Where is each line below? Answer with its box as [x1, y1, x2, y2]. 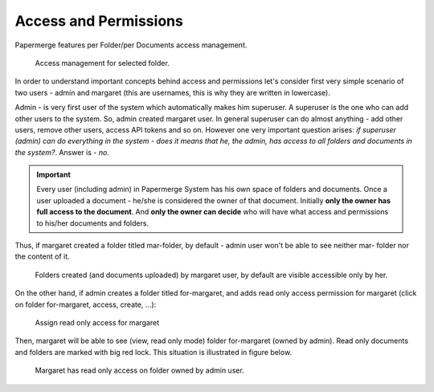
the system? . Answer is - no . [14, 147, 110, 157]
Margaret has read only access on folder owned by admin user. [35, 365, 244, 375]
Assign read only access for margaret [35, 317, 160, 327]
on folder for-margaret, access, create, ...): [14, 300, 157, 309]
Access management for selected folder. [35, 58, 170, 67]
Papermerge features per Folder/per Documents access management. [14, 40, 248, 50]
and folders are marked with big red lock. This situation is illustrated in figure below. [14, 347, 293, 357]
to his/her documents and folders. [36, 218, 149, 228]
